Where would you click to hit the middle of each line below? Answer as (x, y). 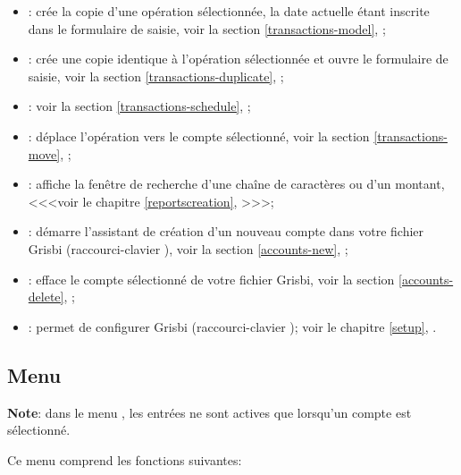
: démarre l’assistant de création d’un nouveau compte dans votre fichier (226, 231)
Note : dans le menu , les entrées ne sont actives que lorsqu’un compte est (210, 412)
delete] (46, 297)
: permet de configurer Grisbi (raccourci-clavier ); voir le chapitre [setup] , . (232, 326)
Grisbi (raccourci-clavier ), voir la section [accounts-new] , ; (188, 248)
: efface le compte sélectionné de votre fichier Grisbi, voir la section (211, 279)
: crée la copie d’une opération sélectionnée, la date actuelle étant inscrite (229, 11)
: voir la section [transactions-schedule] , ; (139, 106)
